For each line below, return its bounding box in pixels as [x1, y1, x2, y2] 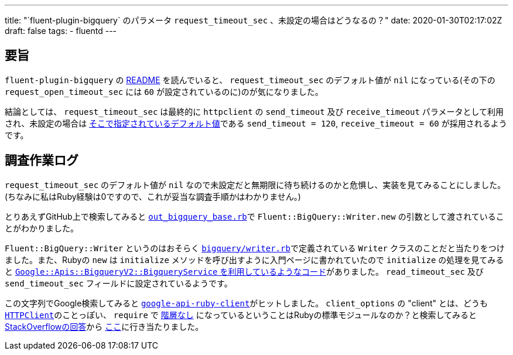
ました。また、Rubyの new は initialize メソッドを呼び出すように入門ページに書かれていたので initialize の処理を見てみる [5, 254, 504, 265]
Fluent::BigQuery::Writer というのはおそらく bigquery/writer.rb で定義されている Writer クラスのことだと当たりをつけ [5, 243, 505, 253]
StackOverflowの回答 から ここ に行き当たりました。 [5, 321, 204, 332]
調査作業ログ [5, 153, 78, 168]
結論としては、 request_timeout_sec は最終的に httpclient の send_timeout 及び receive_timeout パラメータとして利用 [5, 106, 504, 117]
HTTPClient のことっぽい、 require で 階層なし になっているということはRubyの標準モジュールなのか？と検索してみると [5, 309, 477, 320]
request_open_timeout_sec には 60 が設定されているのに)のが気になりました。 [5, 86, 323, 97]
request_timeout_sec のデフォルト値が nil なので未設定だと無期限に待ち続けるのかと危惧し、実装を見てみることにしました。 [5, 179, 506, 190]
